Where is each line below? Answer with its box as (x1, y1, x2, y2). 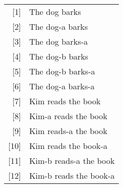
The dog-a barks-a (29, 80, 95, 92)
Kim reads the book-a (29, 140, 108, 152)
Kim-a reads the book (29, 110, 108, 122)
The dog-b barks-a (29, 65, 95, 77)
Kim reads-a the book (29, 125, 108, 137)
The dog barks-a (29, 35, 88, 47)
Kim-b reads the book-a (29, 170, 115, 181)
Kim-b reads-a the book (29, 155, 115, 166)
